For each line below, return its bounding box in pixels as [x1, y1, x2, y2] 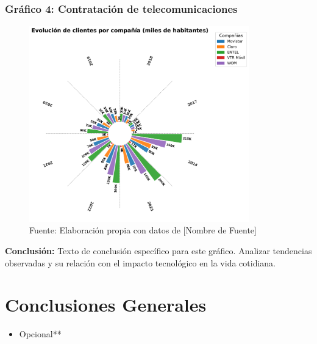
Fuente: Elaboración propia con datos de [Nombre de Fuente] [29, 224, 257, 236]
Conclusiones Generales [5, 292, 207, 317]
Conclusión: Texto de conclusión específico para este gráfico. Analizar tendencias [5, 244, 312, 257]
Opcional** [19, 328, 62, 340]
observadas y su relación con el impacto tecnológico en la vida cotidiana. [5, 256, 276, 269]
